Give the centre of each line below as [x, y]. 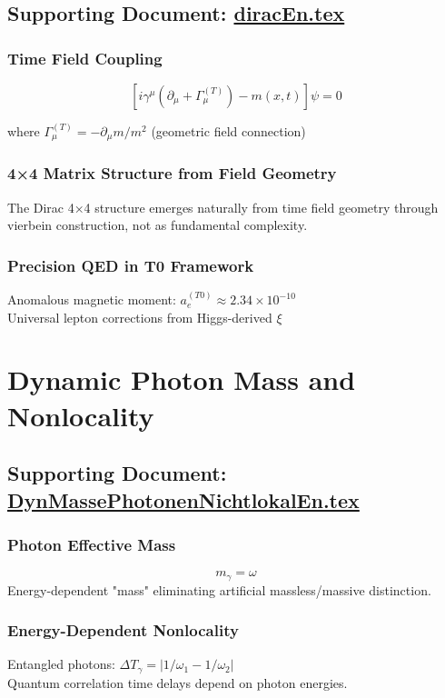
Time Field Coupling [85, 58]
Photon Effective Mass [92, 544]
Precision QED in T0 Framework [131, 265]
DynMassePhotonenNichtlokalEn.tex [183, 499]
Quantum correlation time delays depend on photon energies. [178, 682]
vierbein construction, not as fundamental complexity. [158, 225]
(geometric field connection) [228, 131]
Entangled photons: [61, 664]
